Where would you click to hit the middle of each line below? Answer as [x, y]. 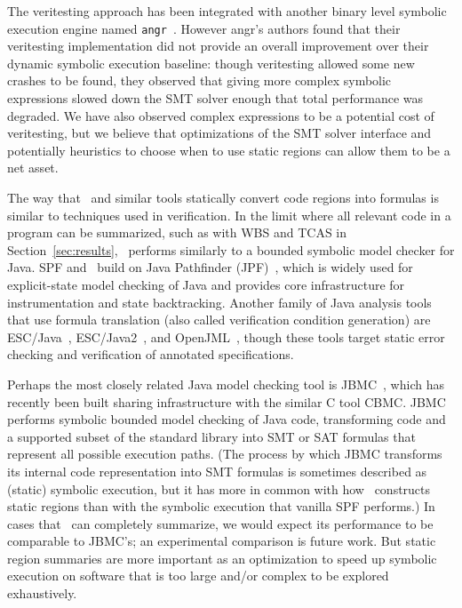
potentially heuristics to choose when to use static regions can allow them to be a [229, 150]
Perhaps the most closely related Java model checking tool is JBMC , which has [226, 384]
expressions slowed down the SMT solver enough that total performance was [215, 98]
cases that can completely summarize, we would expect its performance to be [220, 523]
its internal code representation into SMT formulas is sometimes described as [217, 471]
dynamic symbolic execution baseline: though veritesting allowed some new [211, 63]
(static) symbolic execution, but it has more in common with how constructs [219, 488]
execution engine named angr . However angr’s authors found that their [204, 28]
